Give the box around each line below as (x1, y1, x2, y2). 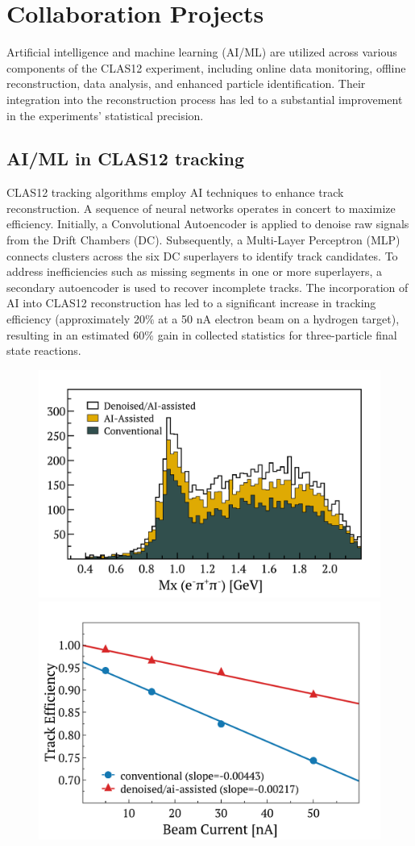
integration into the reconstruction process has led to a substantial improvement (6, 90, 403, 107)
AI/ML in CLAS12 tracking (6, 146, 245, 171)
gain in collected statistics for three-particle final (157, 326, 397, 343)
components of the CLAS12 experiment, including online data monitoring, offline (6, 59, 406, 76)
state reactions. (6, 342, 81, 359)
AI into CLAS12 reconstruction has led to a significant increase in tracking (6, 294, 376, 311)
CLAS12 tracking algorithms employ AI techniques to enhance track (6, 184, 344, 201)
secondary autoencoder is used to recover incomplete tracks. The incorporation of (6, 278, 409, 295)
